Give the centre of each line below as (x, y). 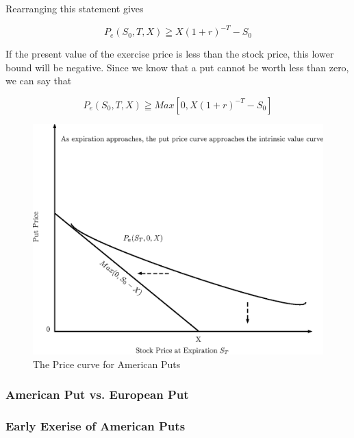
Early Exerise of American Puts (96, 426)
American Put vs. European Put (97, 394)
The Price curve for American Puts (107, 364)
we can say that (39, 81)
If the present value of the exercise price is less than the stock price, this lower (170, 54)
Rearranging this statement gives (75, 8)
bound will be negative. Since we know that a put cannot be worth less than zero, (177, 67)
